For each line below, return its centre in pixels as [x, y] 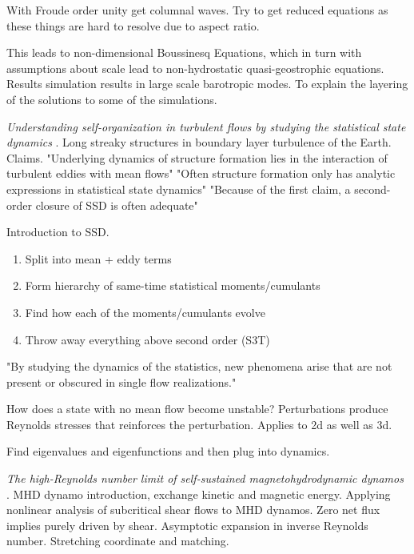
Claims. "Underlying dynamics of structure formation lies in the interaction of [197, 157]
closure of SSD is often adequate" [117, 205]
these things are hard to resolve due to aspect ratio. [133, 25]
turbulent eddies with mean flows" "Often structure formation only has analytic [201, 173]
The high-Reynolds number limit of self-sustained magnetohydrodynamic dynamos [205, 478]
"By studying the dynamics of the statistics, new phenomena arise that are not [199, 366]
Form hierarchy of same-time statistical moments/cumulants [173, 285]
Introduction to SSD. [58, 232]
